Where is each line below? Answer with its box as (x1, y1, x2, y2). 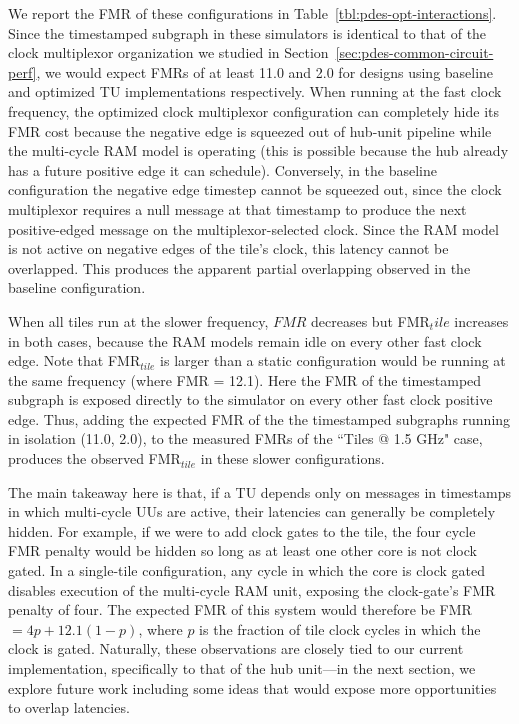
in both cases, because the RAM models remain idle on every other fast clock (8, 330, 482, 351)
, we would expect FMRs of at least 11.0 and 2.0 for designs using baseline (36, 61, 494, 82)
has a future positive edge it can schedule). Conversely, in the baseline (8, 159, 438, 180)
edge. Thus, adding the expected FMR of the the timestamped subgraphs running (8, 408, 511, 429)
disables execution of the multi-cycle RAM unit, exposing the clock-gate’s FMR (8, 579, 496, 600)
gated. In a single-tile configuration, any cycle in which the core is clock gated (8, 560, 485, 581)
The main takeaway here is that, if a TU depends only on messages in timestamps (8, 481, 511, 502)
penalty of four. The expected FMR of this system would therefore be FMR (8, 599, 472, 620)
